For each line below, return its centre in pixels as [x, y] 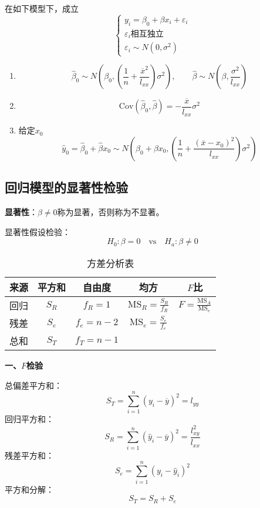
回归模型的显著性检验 [66, 187]
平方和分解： [29, 489]
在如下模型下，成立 [42, 8]
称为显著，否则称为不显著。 [111, 211]
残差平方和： [29, 455]
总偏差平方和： [33, 385]
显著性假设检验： [38, 231]
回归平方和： [29, 419]
